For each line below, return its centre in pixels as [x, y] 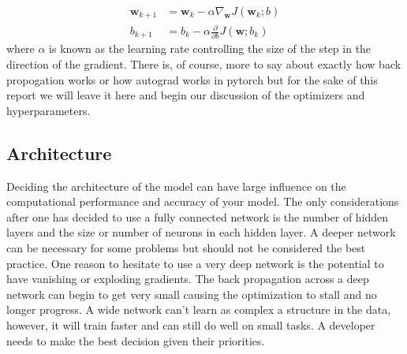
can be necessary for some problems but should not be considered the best [186, 248]
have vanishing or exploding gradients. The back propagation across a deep [188, 279]
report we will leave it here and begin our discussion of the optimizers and [186, 95]
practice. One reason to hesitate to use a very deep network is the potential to [195, 263]
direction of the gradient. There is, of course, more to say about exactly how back [204, 64]
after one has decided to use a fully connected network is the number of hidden [198, 216]
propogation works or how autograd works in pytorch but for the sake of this [192, 79]
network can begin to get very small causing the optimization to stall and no [192, 294]
